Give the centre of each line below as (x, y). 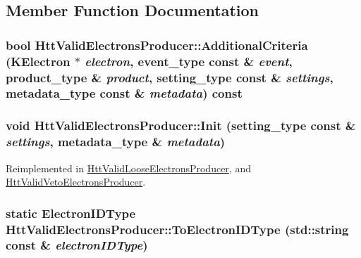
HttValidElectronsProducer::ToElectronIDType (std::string (177, 229)
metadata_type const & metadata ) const (124, 93)
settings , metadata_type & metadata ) (116, 142)
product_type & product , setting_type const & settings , (170, 77)
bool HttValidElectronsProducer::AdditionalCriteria (157, 45)
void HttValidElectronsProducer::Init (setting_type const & (181, 125)
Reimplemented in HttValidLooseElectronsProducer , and (128, 168)
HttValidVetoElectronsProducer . (76, 182)
